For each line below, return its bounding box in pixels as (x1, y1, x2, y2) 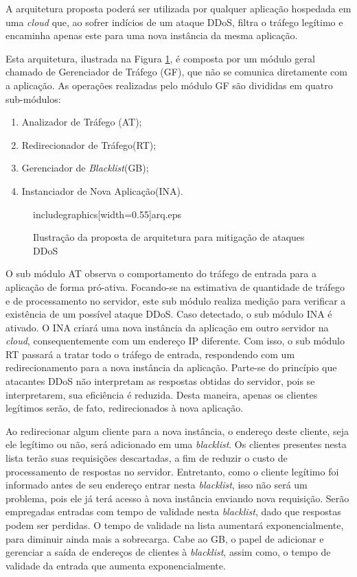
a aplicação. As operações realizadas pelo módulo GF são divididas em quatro (5, 78, 333, 92)
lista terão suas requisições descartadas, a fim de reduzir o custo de (5, 451, 288, 465)
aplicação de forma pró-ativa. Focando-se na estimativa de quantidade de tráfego (5, 279, 345, 294)
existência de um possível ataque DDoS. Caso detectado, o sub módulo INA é (5, 307, 332, 321)
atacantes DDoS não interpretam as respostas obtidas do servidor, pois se (5, 374, 315, 388)
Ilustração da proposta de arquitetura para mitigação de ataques (33, 230, 305, 244)
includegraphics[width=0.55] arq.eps (33, 207, 182, 221)
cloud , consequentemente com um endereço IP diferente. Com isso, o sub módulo (5, 333, 345, 348)
